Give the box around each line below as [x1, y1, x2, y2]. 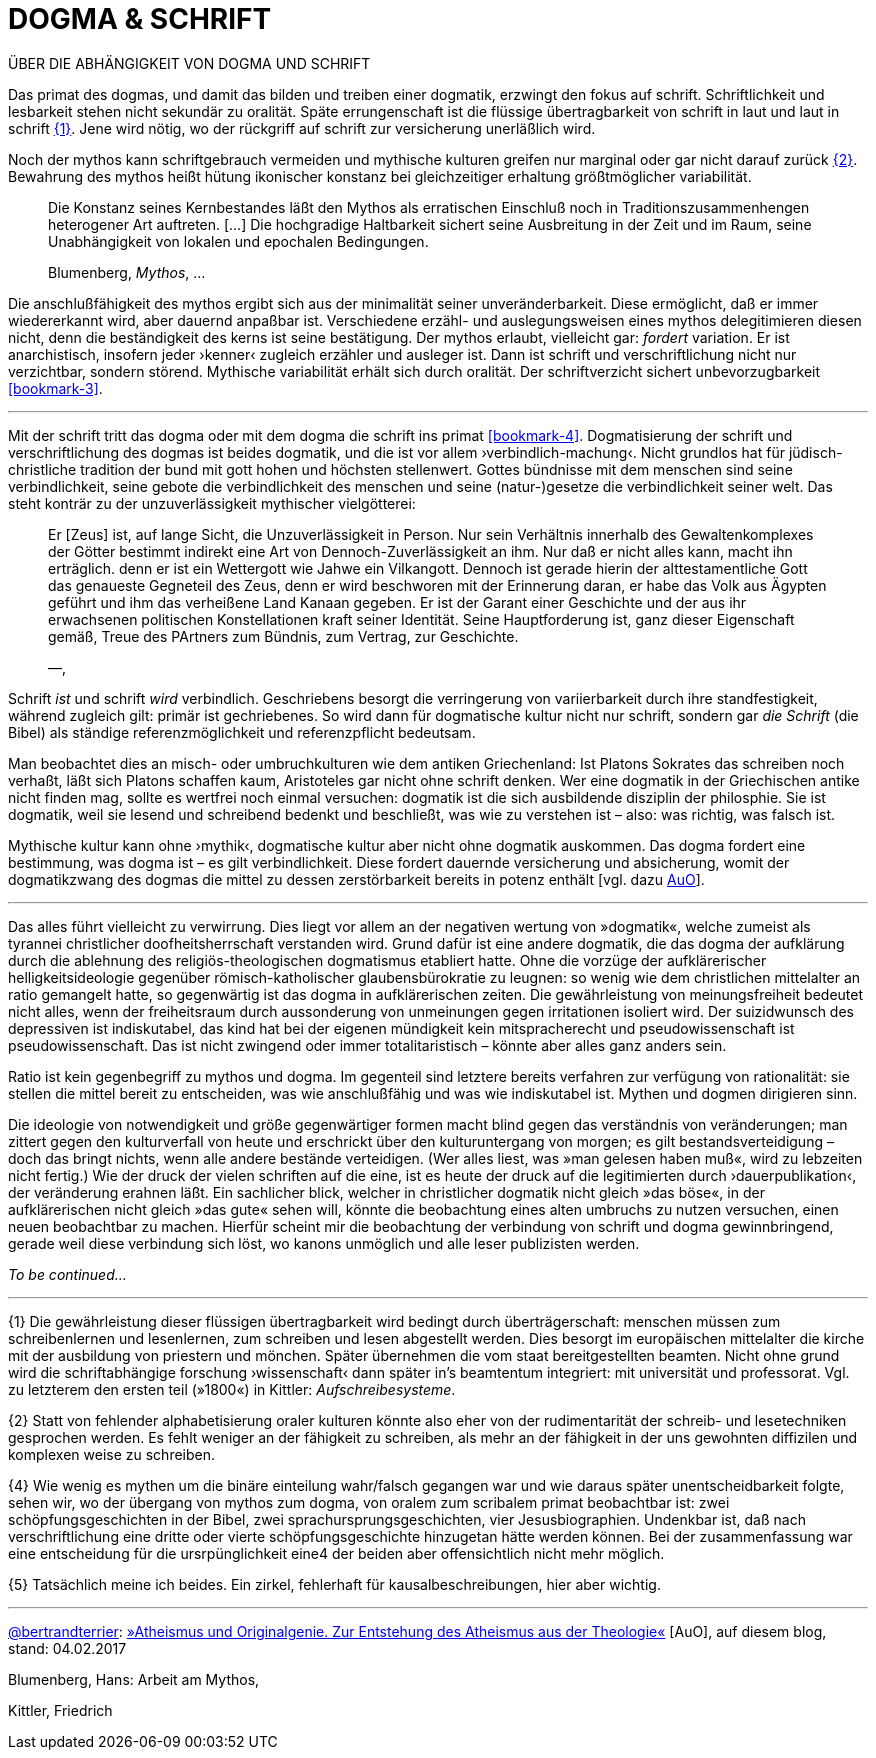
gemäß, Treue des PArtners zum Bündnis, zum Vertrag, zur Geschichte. [48, 627, 519, 645]
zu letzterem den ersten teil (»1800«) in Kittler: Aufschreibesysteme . [8, 1380, 456, 1398]
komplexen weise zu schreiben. [8, 1445, 216, 1463]
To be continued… [8, 1265, 127, 1283]
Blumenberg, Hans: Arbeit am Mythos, [8, 1670, 260, 1688]
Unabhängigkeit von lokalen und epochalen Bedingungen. [48, 232, 429, 250]
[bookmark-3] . [8, 379, 103, 397]
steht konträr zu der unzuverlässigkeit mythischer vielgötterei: [8, 494, 416, 512]
